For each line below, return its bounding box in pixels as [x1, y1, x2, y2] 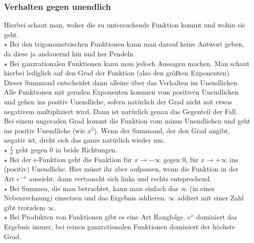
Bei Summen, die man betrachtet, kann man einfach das [9, 183, 179, 193]
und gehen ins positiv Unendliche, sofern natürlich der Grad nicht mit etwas [4, 96, 232, 106]
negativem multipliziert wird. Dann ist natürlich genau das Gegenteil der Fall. [4, 106, 238, 116]
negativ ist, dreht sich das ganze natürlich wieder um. [4, 135, 165, 145]
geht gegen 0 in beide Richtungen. [15, 144, 117, 154]
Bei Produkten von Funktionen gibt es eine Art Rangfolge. [9, 212, 185, 222]
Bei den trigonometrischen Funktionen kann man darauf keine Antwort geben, [9, 39, 244, 49]
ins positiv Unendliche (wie [4, 125, 85, 135]
